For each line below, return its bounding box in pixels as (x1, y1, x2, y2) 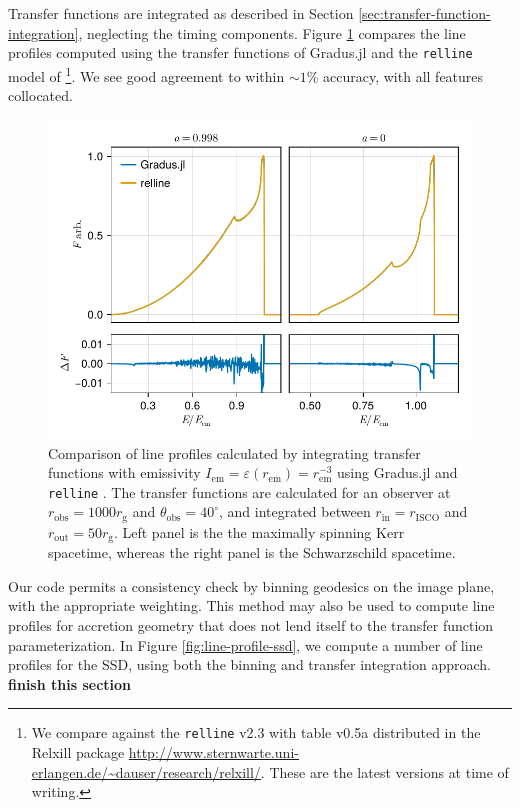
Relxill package (31, 742, 125, 763)
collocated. (8, 85, 73, 106)
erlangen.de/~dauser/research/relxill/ (31, 761, 261, 782)
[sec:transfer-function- (358, 3, 491, 23)
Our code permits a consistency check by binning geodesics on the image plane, (8, 575, 495, 596)
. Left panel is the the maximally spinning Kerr (113, 521, 405, 542)
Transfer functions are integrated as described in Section (8, 3, 354, 23)
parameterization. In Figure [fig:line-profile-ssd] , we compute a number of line (8, 634, 483, 655)
